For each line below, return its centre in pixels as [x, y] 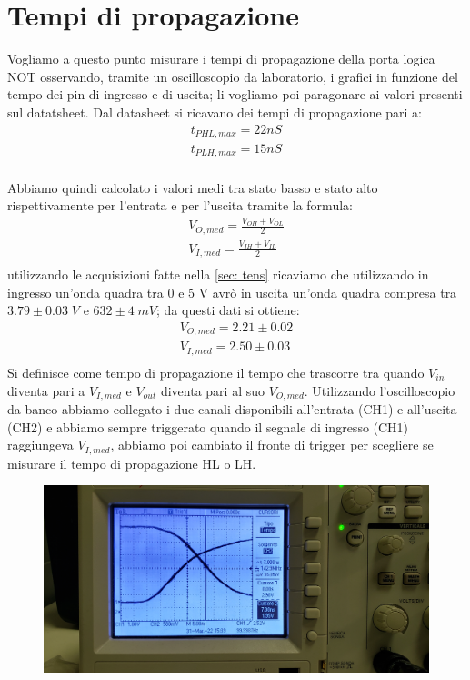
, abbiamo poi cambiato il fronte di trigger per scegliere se [272, 445]
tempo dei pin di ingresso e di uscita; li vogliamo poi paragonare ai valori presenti [235, 94]
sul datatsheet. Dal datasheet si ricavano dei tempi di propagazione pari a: [215, 112]
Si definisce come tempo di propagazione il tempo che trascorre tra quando [216, 372]
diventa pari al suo [212, 390]
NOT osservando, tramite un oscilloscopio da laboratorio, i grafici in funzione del [233, 76]
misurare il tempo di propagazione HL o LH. [132, 463]
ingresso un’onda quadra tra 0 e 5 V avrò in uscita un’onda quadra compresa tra [232, 292]
